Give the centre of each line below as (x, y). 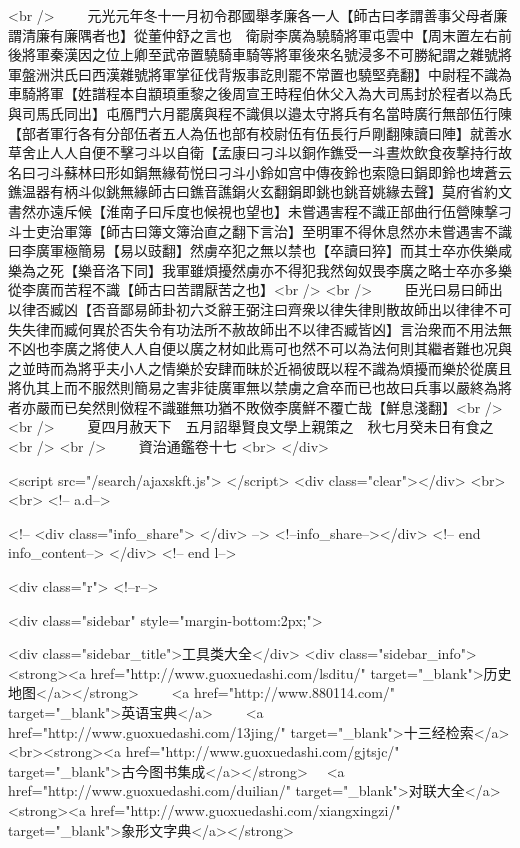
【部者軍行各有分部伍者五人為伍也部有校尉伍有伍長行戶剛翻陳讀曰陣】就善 (253, 132)
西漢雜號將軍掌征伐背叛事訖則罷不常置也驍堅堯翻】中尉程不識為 (301, 73)
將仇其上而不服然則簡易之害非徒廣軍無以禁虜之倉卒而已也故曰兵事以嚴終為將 (260, 387)
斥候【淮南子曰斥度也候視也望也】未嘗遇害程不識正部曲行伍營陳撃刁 (287, 210)
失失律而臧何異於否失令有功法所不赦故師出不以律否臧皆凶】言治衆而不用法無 (260, 328)
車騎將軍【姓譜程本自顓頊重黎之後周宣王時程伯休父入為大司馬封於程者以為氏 (260, 93)
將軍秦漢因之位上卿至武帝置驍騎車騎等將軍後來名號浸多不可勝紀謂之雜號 (259, 54)
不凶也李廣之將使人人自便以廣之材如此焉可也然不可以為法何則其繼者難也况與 (260, 348)
